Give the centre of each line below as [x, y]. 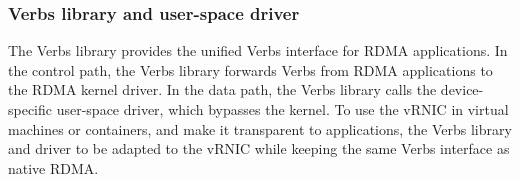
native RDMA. [53, 167]
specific [30, 109]
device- [462, 89]
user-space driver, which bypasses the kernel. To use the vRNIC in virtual [282, 109]
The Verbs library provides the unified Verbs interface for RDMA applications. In [258, 50]
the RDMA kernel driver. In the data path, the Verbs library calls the [222, 89]
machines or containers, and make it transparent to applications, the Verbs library [260, 128]
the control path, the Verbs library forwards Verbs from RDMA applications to [250, 69]
